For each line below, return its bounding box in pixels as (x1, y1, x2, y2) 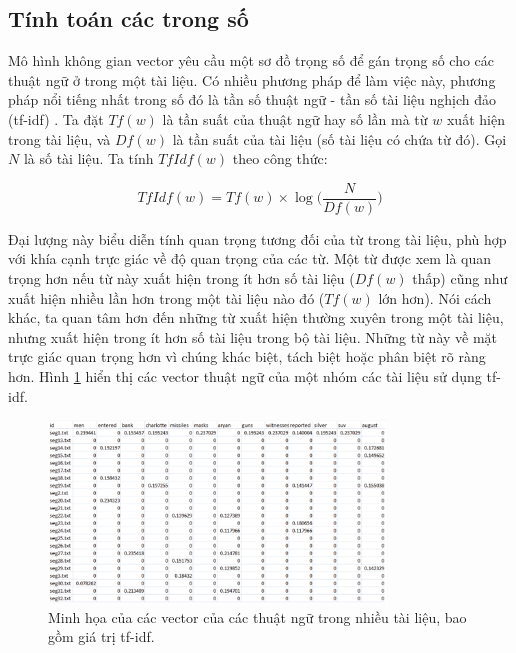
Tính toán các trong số (8, 3, 249, 34)
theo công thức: (232, 148, 328, 169)
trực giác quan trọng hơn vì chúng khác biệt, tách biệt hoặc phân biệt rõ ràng (8, 346, 486, 367)
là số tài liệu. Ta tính (23, 148, 154, 169)
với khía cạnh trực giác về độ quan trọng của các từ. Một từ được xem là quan (8, 248, 492, 269)
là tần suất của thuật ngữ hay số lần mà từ (162, 108, 428, 129)
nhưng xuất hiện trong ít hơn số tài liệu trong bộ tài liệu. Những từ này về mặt (8, 326, 498, 347)
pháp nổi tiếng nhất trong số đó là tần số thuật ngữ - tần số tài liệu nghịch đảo (8, 89, 496, 110)
